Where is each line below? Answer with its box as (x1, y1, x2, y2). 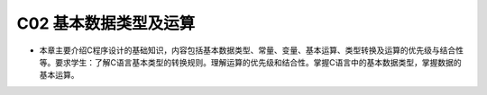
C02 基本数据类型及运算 (16, 13, 196, 33)
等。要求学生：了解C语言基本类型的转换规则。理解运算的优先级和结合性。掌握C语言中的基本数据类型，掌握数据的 (39, 56, 462, 67)
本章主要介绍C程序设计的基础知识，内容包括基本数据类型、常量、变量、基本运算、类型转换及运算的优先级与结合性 (39, 45, 464, 56)
